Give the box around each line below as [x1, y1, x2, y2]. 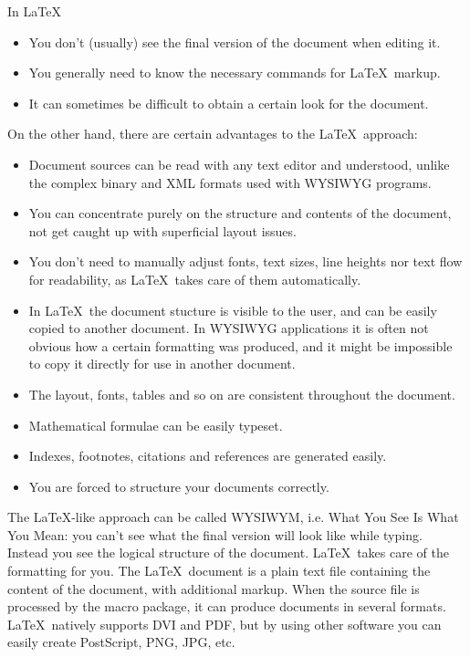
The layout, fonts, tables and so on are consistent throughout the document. [28, 384, 455, 403]
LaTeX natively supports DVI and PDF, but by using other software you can [7, 614, 442, 633]
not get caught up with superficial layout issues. [28, 221, 297, 240]
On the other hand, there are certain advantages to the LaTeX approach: [7, 124, 418, 143]
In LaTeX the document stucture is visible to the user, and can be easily [28, 300, 437, 319]
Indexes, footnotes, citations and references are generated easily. [28, 446, 387, 465]
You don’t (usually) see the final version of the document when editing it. [28, 32, 441, 51]
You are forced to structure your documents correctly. [28, 476, 329, 495]
